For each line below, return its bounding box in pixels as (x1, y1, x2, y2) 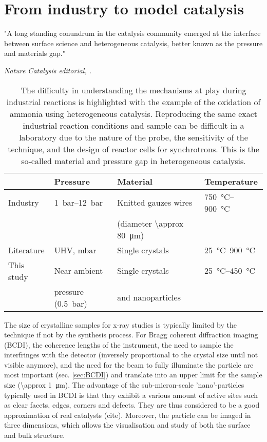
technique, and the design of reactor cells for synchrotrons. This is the (8, 143, 259, 155)
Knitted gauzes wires (117, 196, 193, 208)
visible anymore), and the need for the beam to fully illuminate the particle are (4, 359, 254, 370)
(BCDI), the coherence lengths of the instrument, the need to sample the (4, 339, 234, 350)
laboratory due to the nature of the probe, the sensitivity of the (19, 131, 248, 143)
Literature (8, 244, 45, 256)
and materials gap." (4, 48, 65, 58)
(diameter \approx (117, 217, 184, 229)
